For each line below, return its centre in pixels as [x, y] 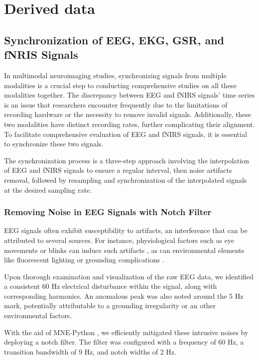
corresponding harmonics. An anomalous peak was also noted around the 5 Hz [124, 296]
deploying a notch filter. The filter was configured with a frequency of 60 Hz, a [124, 342]
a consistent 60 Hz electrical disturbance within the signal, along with [111, 286]
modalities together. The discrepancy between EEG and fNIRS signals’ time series [129, 95]
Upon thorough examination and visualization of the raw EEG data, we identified [129, 276]
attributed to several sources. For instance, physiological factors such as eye [119, 240]
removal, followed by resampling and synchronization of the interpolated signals [126, 180]
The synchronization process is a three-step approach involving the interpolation [127, 160]
